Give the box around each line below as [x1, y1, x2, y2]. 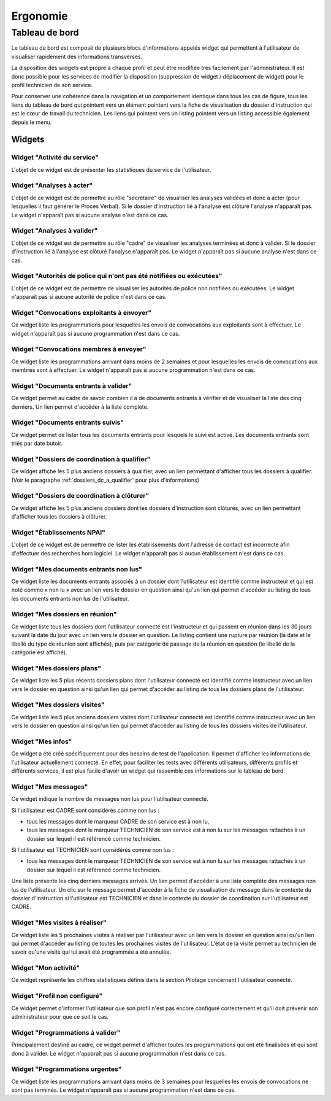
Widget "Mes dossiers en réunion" [11, 610, 117, 619]
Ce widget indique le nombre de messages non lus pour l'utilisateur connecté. [11, 795, 208, 803]
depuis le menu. [11, 118, 52, 126]
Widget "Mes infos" [11, 737, 72, 746]
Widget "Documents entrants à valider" [11, 381, 132, 390]
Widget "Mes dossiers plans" [11, 663, 101, 672]
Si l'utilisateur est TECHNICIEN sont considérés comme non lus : [11, 846, 174, 854]
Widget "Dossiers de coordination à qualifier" [11, 455, 151, 463]
